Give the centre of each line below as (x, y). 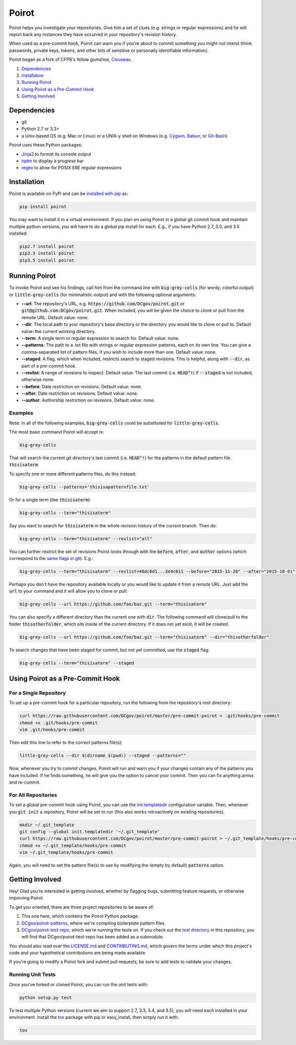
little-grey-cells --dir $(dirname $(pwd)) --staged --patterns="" (103, 756)
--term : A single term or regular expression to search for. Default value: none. (100, 338)
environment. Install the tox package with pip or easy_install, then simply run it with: (94, 1017)
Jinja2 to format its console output (56, 154)
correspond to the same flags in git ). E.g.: (51, 559)
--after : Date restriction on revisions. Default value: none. (80, 393)
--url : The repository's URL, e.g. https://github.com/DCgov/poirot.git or (103, 304)
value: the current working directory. (58, 331)
